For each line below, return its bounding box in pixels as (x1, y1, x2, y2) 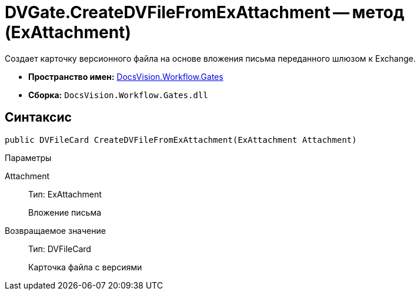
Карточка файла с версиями (28, 262, 142, 272)
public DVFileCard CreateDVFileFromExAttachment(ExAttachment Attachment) (5, 135, 357, 145)
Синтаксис (5, 110, 72, 125)
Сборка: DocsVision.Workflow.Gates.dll (28, 89, 208, 100)
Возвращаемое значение (5, 225, 106, 236)
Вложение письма (28, 207, 102, 217)
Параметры (5, 152, 52, 163)
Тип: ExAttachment (28, 189, 102, 199)
